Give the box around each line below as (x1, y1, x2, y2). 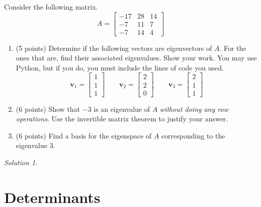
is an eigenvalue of (94, 103, 150, 114)
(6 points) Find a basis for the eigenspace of (16, 130, 152, 141)
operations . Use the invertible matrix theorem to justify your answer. (16, 113, 228, 124)
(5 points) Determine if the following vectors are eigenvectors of (16, 42, 212, 53)
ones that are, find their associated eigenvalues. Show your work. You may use (16, 52, 257, 63)
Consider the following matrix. (4, 2, 98, 12)
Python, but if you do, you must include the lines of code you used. (16, 62, 224, 73)
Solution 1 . (4, 157, 38, 167)
